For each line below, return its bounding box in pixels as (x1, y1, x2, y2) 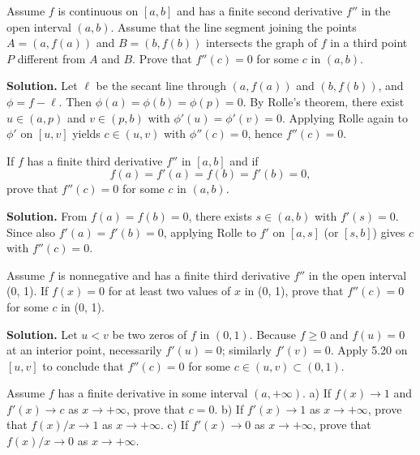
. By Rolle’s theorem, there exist (242, 92, 405, 109)
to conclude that (42, 357, 124, 374)
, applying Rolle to (163, 223, 256, 240)
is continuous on (58, 2, 139, 19)
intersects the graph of (205, 34, 318, 51)
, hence (247, 125, 283, 142)
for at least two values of (108, 282, 231, 299)
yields (72, 125, 101, 142)
